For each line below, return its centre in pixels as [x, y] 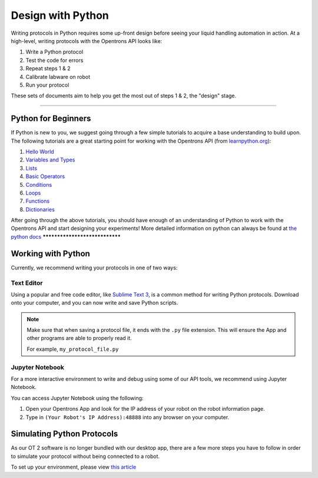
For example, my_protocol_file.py [73, 349]
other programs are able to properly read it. [79, 338]
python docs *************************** [66, 236]
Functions [38, 201]
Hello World [40, 151]
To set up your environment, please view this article [74, 467]
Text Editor [27, 283]
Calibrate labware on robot [58, 77]
